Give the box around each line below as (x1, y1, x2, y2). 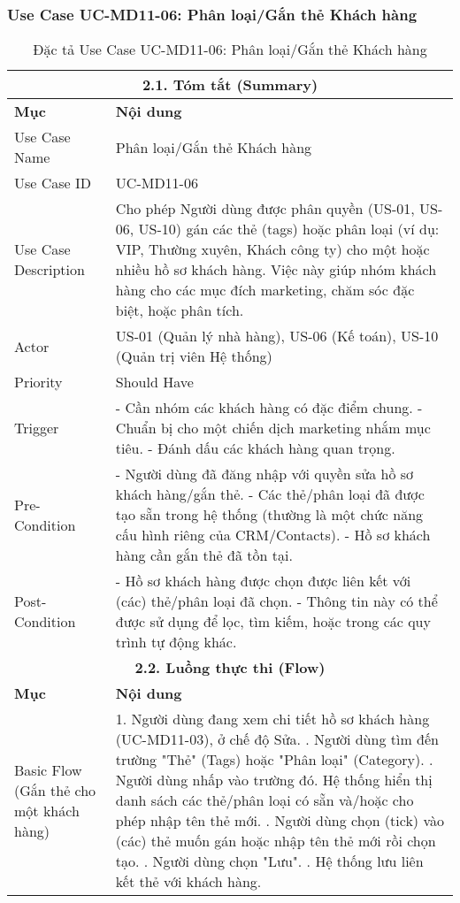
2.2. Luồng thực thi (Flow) (134, 657, 326, 678)
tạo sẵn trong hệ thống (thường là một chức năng (115, 504, 424, 525)
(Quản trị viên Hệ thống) (115, 346, 272, 367)
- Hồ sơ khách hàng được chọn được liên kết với (115, 570, 411, 592)
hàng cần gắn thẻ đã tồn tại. (115, 545, 293, 566)
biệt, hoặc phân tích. (115, 300, 244, 321)
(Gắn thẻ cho (14, 779, 96, 800)
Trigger (14, 417, 59, 439)
